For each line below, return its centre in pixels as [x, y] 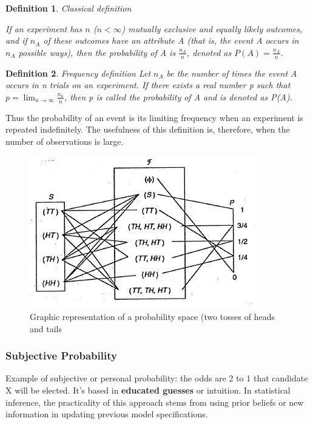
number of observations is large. [65, 141]
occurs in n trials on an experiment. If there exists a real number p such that [148, 85]
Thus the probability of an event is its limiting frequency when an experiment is [154, 117]
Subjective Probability [61, 356]
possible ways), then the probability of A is [97, 52]
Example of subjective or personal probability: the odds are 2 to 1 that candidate [157, 378]
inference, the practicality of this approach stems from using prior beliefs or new [155, 402]
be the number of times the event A [232, 73]
